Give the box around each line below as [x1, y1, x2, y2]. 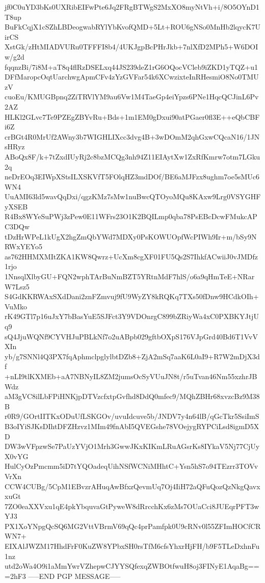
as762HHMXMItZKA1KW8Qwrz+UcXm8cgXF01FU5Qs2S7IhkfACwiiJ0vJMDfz [5, 251, 258, 261]
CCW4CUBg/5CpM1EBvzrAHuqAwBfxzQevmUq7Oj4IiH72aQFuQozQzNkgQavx [5, 481, 260, 491]
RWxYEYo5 [5, 241, 42, 252]
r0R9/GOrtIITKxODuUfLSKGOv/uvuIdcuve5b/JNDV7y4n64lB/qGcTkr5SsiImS [5, 411, 259, 421]
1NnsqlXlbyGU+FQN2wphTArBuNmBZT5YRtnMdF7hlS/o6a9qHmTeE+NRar [5, 271, 255, 282]
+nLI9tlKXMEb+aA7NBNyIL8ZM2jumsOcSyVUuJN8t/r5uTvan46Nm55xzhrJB [5, 370, 257, 381]
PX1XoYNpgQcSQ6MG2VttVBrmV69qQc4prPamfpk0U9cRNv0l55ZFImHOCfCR [5, 520, 261, 531]
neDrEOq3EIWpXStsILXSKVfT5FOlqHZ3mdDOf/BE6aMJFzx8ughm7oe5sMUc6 [5, 171, 259, 182]
